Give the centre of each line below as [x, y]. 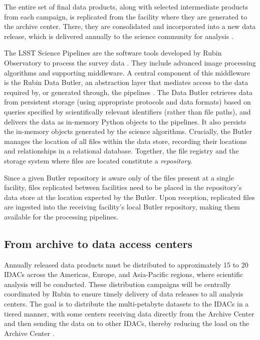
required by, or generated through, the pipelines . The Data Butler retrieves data [128, 92]
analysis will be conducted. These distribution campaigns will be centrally [117, 284]
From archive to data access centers [98, 243]
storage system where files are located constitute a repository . [98, 160]
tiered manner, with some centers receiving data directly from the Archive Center [129, 313]
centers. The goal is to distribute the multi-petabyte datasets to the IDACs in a [126, 304]
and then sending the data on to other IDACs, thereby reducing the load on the [127, 323]
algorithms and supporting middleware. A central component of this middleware [127, 72]
